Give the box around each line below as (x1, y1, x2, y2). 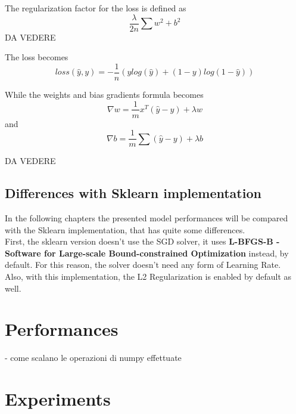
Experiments (5, 387, 111, 411)
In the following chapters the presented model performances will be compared (5, 212, 288, 224)
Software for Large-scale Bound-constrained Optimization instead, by (5, 246, 289, 259)
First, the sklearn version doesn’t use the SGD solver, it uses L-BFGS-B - (5, 235, 280, 248)
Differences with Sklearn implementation (5, 184, 261, 202)
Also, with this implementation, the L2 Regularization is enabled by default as (5, 270, 292, 282)
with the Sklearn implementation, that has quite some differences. (5, 223, 245, 236)
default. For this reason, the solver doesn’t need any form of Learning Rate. (5, 258, 281, 271)
